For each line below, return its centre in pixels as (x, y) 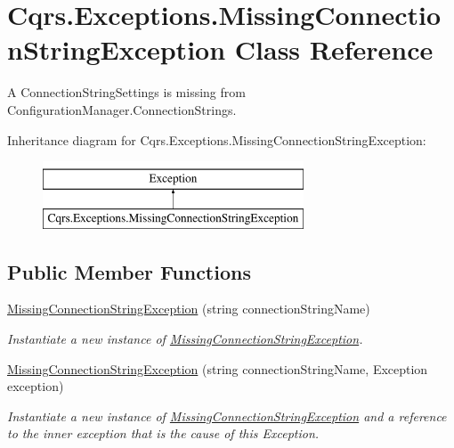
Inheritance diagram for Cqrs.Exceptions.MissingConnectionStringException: (217, 139)
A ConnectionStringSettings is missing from (126, 92)
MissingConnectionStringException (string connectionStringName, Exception (218, 368)
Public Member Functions (129, 271)
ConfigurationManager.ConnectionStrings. (122, 109)
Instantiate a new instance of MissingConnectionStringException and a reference (227, 415)
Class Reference (334, 49)
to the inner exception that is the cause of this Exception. (163, 433)
